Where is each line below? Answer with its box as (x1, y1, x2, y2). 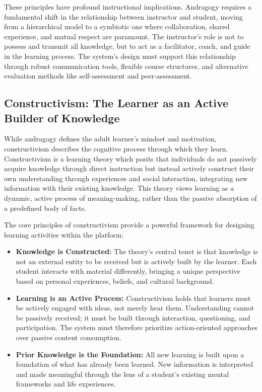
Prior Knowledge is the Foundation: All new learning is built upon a (16, 349, 244, 359)
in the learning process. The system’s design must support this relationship (4, 50, 236, 61)
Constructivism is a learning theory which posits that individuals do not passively (4, 153, 257, 164)
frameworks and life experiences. (16, 378, 116, 389)
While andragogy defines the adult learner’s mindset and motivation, (4, 133, 217, 144)
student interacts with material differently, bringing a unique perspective (16, 266, 240, 276)
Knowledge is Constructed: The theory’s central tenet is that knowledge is (16, 246, 258, 257)
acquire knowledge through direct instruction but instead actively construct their (4, 163, 254, 174)
